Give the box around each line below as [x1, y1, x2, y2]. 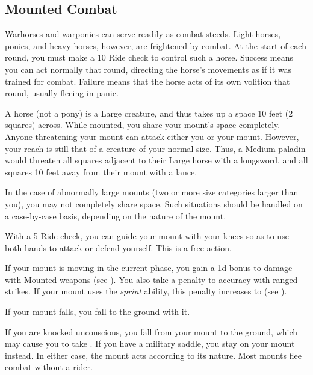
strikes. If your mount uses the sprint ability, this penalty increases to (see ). [5, 285, 287, 297]
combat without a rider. [5, 361, 93, 373]
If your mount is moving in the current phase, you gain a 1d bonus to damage [5, 261, 293, 274]
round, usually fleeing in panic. [5, 87, 119, 99]
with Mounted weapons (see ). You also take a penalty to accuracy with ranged [5, 273, 298, 285]
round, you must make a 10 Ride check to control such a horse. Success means [5, 51, 294, 64]
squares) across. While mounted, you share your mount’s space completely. [5, 118, 280, 131]
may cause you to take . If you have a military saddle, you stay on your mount [5, 337, 295, 350]
